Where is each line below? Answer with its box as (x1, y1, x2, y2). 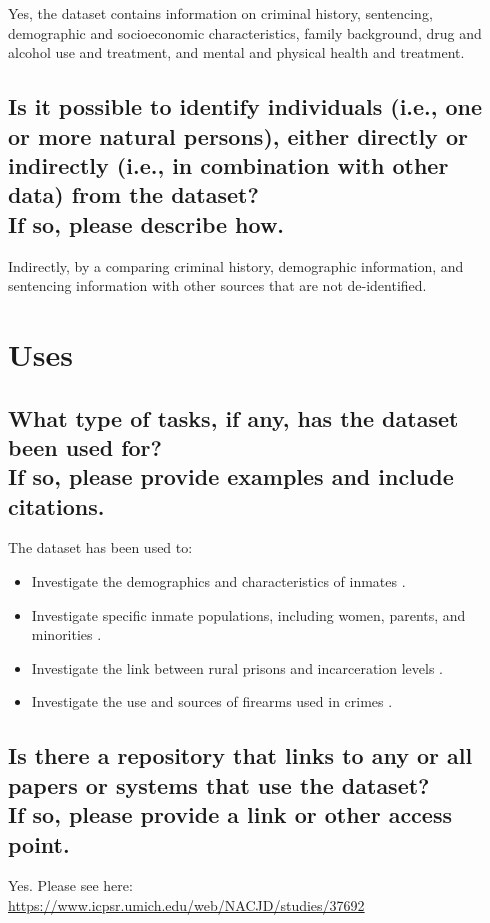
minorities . (31, 624, 102, 645)
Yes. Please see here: (8, 875, 133, 896)
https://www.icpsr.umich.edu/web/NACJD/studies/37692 (8, 895, 365, 916)
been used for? (8, 431, 162, 462)
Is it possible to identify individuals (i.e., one (8, 91, 483, 122)
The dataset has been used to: (8, 537, 193, 558)
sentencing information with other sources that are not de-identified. (8, 275, 427, 296)
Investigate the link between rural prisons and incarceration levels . (31, 657, 443, 678)
